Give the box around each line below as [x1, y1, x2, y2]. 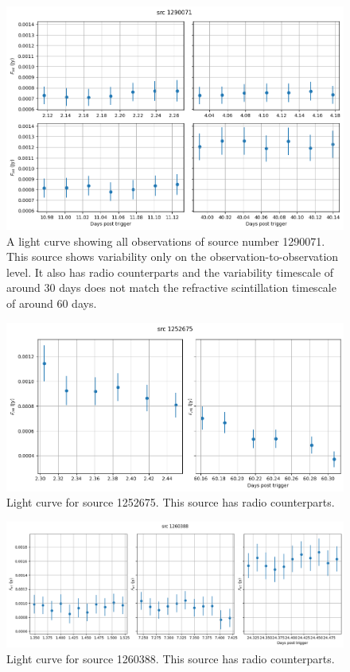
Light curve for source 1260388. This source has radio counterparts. [6, 651, 335, 667]
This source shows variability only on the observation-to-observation [6, 248, 339, 265]
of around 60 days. [6, 294, 97, 311]
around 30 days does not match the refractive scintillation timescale [6, 279, 336, 296]
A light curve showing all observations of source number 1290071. [6, 232, 325, 249]
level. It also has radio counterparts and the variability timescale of [6, 263, 334, 280]
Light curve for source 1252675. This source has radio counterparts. [6, 494, 335, 511]
